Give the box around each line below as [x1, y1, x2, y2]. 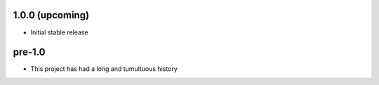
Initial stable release [30, 28, 88, 37]
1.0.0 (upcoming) [13, 9, 90, 21]
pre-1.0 [13, 46, 46, 58]
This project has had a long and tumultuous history [30, 65, 178, 73]
